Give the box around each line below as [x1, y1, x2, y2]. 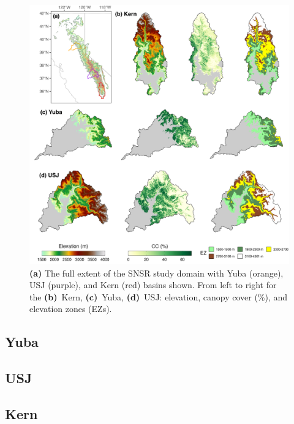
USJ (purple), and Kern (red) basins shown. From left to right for [29, 278, 277, 291]
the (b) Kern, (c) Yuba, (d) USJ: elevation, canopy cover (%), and [29, 290, 288, 303]
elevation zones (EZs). [29, 302, 112, 315]
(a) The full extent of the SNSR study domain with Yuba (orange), [29, 266, 284, 279]
